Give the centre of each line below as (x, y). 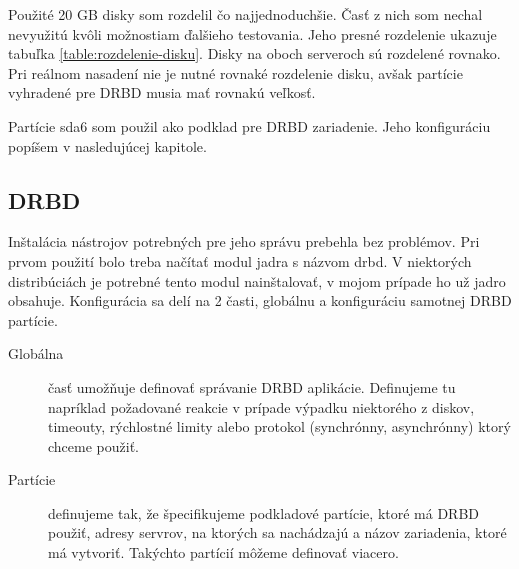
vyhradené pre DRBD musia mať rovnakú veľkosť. (162, 92)
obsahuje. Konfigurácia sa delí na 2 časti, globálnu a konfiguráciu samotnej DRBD (260, 300)
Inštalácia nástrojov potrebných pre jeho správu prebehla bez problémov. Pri (244, 241)
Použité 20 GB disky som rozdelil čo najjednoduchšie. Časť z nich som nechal (245, 14)
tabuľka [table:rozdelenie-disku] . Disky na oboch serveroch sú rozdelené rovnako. (254, 53)
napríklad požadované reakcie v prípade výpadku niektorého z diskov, (261, 406)
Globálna (36, 353)
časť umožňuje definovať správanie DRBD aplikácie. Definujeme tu (252, 386)
